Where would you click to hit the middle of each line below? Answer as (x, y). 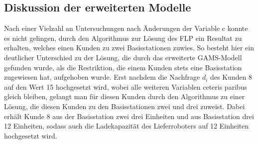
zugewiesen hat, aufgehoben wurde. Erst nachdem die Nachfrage (102, 77)
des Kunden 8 (231, 77)
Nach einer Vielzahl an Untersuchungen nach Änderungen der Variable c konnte (126, 28)
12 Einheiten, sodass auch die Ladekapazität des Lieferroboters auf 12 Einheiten (127, 126)
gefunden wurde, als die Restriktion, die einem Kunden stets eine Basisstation (123, 67)
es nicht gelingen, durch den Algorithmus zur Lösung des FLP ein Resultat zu (123, 38)
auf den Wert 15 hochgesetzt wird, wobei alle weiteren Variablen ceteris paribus (126, 86)
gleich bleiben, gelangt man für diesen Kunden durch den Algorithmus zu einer (125, 96)
